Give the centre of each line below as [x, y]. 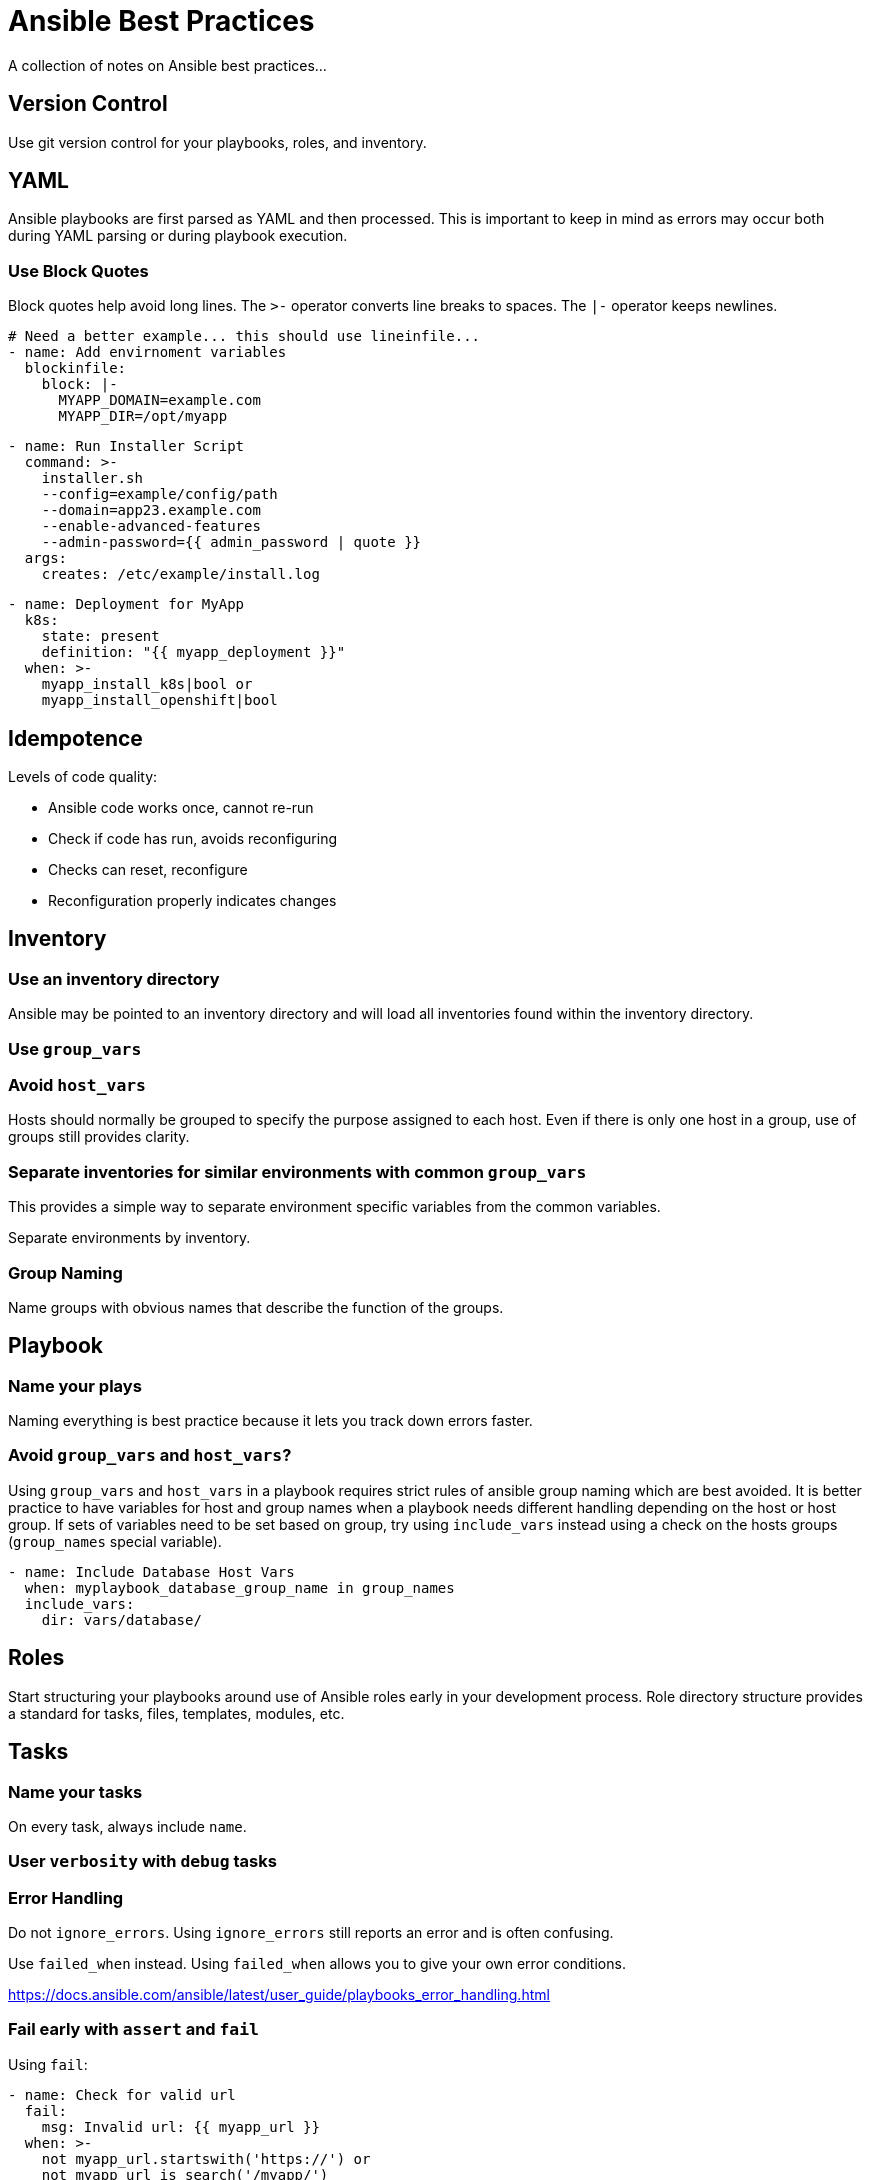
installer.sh [92, 478]
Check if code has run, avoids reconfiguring [193, 839]
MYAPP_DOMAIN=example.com [159, 400]
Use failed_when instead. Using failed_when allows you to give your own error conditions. [317, 1964]
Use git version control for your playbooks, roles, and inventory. [217, 142]
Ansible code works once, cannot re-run [181, 808]
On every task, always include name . [127, 1826]
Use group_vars [75, 1048]
